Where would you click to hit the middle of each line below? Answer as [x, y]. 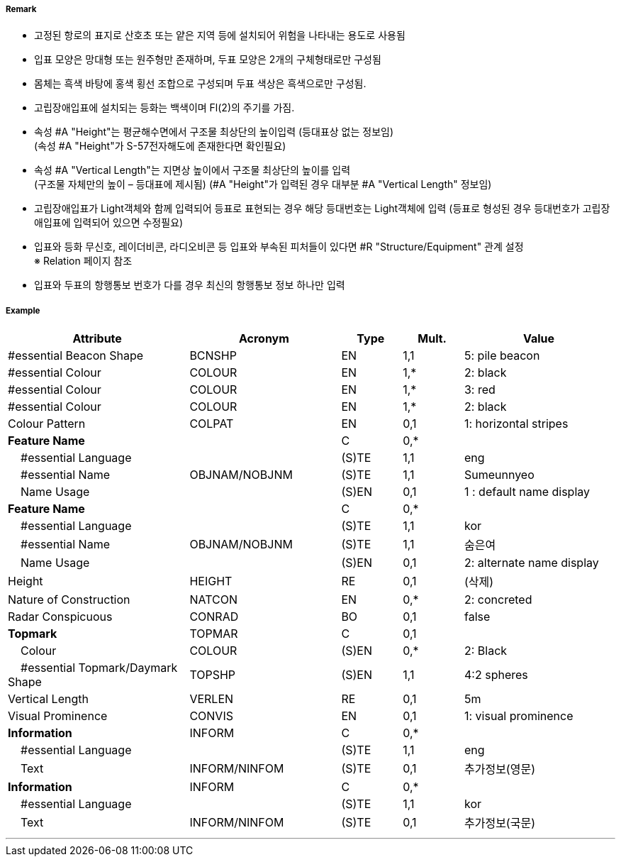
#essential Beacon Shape [76, 356]
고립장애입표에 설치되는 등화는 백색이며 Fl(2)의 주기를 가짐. [164, 108]
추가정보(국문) [499, 823]
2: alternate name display [531, 563]
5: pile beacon [502, 356]
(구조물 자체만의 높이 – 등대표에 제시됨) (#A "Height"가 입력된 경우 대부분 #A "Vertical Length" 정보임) [263, 184]
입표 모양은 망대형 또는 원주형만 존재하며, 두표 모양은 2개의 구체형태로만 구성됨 [208, 60]
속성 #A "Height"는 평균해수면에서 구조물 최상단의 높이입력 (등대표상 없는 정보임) [214, 132]
